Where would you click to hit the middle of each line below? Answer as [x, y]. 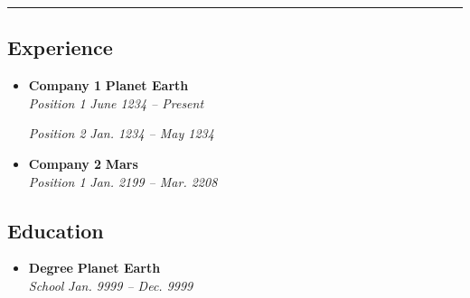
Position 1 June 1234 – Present [116, 102]
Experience [60, 47]
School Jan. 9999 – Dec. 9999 [111, 285]
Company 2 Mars [83, 163]
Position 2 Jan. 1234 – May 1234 [121, 133]
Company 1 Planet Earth [108, 85]
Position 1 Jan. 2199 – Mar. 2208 [123, 181]
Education [56, 230]
